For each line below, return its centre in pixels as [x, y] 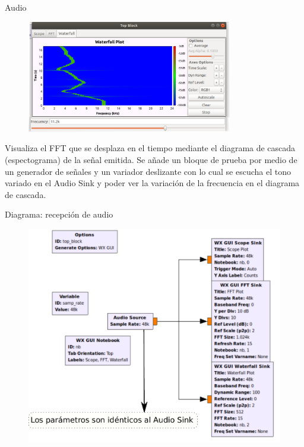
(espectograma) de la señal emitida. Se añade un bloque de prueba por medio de [151, 159]
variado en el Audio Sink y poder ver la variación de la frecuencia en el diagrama [152, 183]
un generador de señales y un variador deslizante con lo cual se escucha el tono [148, 171]
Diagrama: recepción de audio [59, 214]
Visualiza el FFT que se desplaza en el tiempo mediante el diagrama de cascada [150, 148]
